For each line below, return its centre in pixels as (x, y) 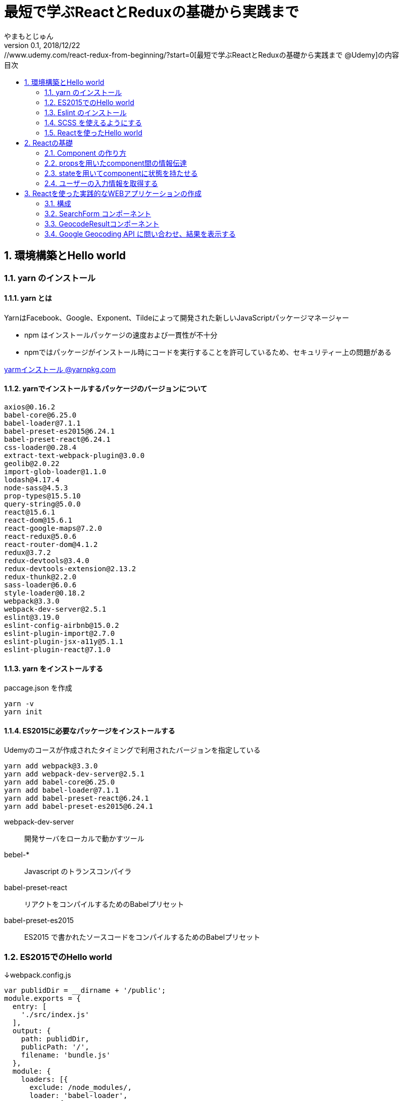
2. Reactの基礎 (49, 143)
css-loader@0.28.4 (40, 448)
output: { (32, 1031)
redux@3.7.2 (28, 553)
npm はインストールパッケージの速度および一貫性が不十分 (121, 335)
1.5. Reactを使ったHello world (93, 132)
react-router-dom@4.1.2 (51, 545)
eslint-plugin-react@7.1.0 (57, 650)
